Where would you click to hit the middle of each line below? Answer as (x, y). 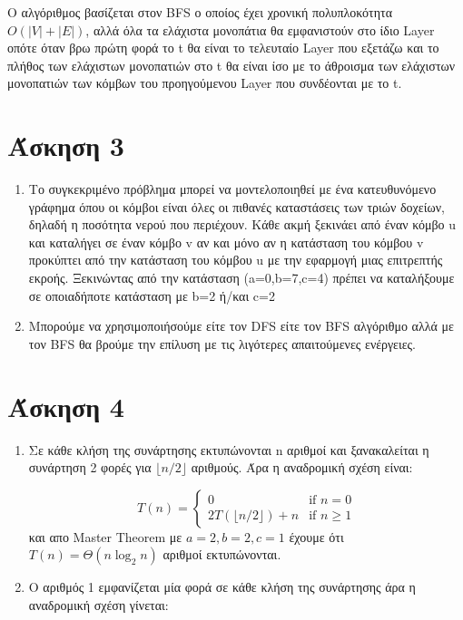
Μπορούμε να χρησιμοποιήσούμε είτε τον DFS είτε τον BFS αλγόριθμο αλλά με (241, 326)
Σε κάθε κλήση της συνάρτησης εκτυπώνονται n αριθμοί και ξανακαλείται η (229, 449)
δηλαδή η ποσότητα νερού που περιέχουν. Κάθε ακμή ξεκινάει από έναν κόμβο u (242, 224)
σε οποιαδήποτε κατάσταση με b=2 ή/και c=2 (152, 295)
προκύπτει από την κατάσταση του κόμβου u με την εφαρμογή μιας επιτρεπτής (236, 260)
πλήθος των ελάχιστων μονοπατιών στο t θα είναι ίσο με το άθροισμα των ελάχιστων (231, 65)
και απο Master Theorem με (105, 536)
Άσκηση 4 (66, 406)
